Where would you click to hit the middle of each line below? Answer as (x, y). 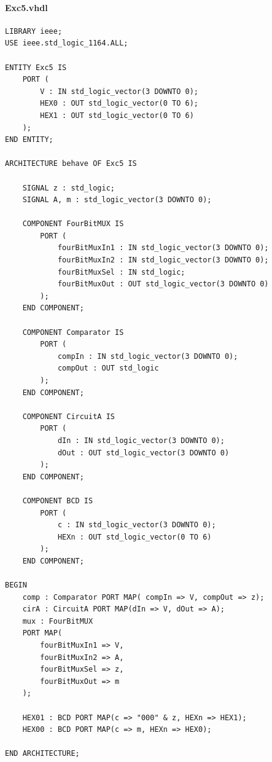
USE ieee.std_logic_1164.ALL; (67, 43)
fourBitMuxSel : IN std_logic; (121, 272)
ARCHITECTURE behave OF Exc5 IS (71, 164)
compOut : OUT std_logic (108, 368)
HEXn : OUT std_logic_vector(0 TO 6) (134, 537)
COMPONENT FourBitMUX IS (73, 224)
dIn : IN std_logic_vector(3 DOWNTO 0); (141, 440)
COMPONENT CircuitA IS (68, 416)
